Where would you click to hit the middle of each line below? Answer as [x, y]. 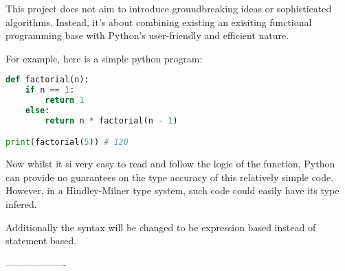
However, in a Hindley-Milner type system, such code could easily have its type [172, 190]
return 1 [65, 101]
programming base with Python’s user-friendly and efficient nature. [147, 35]
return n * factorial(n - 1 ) [111, 120]
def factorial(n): [47, 80]
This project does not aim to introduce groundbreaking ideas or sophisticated [169, 8]
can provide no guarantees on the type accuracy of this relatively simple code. [170, 177]
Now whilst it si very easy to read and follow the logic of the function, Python [170, 164]
